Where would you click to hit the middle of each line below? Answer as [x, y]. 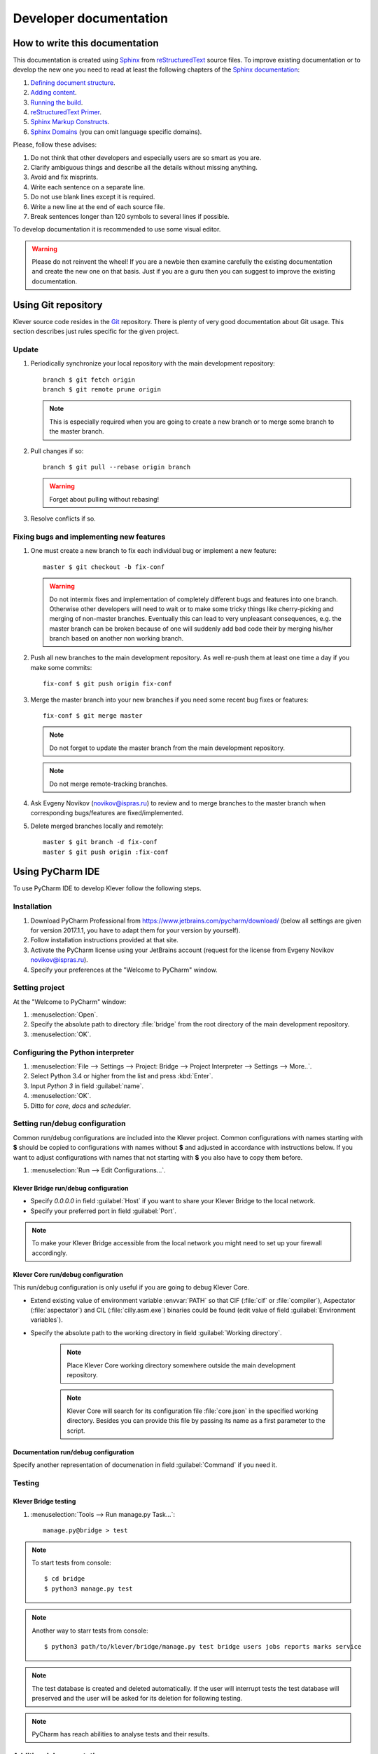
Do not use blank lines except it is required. [93, 197]
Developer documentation [90, 18]
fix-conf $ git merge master [93, 716]
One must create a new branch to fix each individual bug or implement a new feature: [153, 551]
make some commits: [61, 667]
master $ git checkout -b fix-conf [104, 567]
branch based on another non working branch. [117, 638]
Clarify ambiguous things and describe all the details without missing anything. [144, 167]
